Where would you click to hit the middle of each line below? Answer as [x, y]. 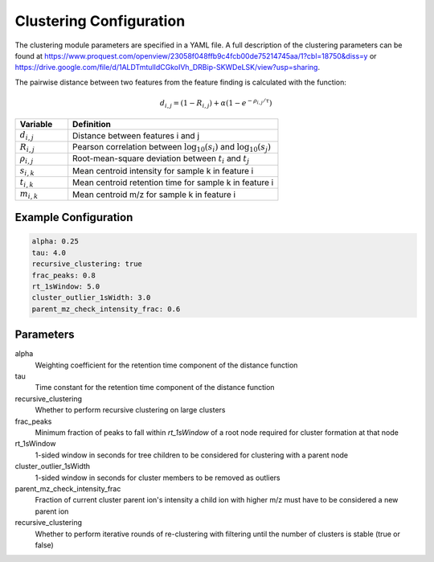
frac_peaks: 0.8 [64, 275]
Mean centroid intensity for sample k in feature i [163, 170]
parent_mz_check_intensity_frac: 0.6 [106, 309]
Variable [36, 125]
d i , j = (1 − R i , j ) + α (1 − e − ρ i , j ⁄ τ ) [216, 103]
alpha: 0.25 [55, 242]
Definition [92, 125]
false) [44, 545]
